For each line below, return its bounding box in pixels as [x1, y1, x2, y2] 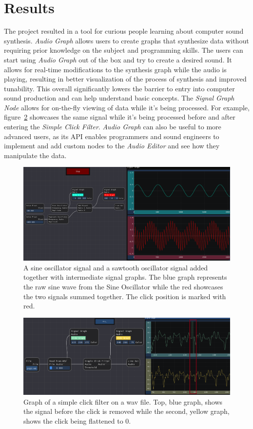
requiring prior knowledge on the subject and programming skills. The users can [4, 45, 243, 55]
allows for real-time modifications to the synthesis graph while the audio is [4, 64, 227, 74]
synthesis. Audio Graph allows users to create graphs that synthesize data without [4, 35, 249, 45]
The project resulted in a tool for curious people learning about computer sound [4, 26, 244, 36]
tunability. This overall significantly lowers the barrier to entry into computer [4, 83, 235, 93]
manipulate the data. [4, 150, 67, 160]
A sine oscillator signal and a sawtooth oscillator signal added [23, 262, 208, 272]
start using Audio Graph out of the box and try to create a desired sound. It [4, 54, 232, 64]
